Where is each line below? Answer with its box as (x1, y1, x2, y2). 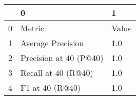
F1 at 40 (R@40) (21, 82, 81, 93)
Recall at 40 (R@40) (21, 67, 93, 78)
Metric (21, 22, 44, 34)
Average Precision (21, 37, 84, 49)
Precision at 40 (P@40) (21, 52, 104, 64)
